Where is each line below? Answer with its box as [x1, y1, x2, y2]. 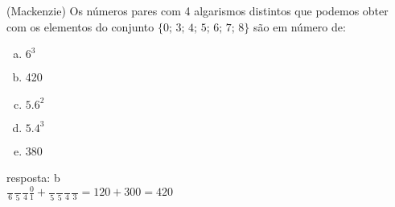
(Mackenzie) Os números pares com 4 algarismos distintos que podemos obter [6, 2, 389, 19]
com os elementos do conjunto [6, 18, 154, 35]
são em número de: [253, 18, 346, 35]
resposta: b [6, 169, 60, 186]
